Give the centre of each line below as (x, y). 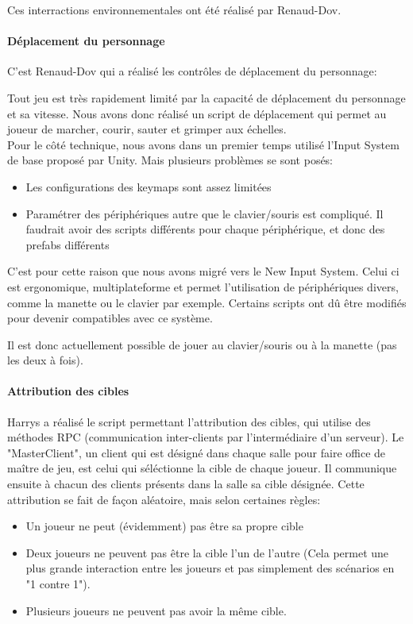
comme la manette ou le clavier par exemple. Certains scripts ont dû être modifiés (207, 302)
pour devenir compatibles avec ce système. (110, 318)
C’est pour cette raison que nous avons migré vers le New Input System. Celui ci (203, 271)
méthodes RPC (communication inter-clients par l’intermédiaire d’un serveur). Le (206, 437)
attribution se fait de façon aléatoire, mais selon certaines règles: (164, 499)
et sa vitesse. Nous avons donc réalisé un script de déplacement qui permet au (197, 113)
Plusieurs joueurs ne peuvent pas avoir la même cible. (156, 610)
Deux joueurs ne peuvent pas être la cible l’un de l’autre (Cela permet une (207, 552)
